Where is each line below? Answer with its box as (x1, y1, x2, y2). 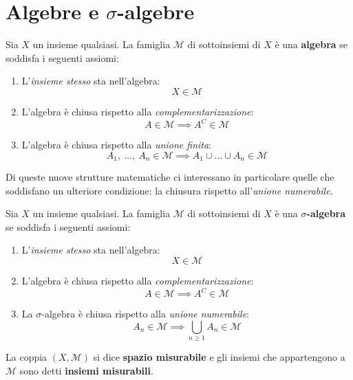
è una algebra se (275, 37, 348, 52)
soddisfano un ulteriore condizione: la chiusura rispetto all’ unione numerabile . (6, 183, 333, 197)
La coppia (6, 350, 47, 364)
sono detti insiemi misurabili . (19, 363, 153, 377)
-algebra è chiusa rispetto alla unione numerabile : (41, 306, 250, 321)
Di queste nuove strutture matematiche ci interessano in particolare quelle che (6, 170, 334, 184)
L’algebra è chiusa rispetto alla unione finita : (21, 137, 212, 151)
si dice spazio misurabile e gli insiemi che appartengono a (93, 350, 345, 364)
